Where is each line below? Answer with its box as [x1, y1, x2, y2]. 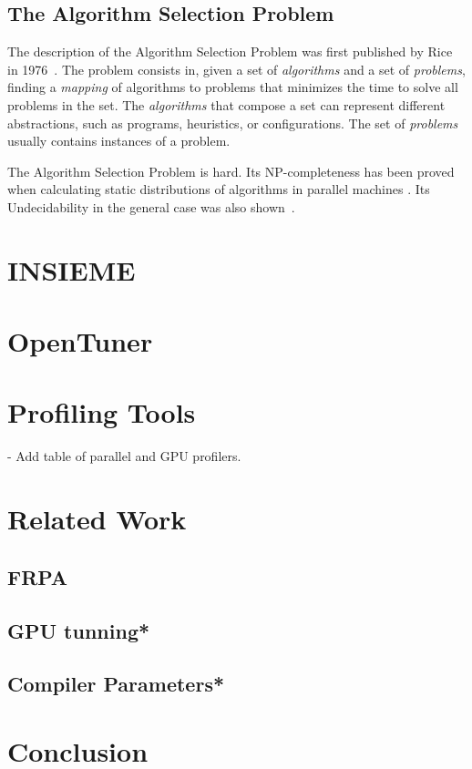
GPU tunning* [7, 616, 150, 644]
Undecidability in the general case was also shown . [7, 197, 295, 216]
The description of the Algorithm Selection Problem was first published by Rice [7, 42, 453, 61]
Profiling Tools [7, 394, 196, 431]
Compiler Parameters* [7, 670, 224, 698]
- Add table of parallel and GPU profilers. [7, 446, 241, 466]
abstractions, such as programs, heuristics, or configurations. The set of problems [7, 113, 458, 132]
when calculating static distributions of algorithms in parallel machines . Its [7, 179, 430, 199]
